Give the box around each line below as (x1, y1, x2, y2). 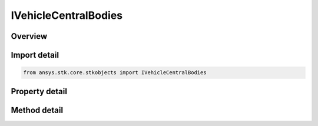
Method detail (11, 105, 64, 115)
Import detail (11, 50, 59, 60)
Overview (11, 31, 48, 41)
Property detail (11, 86, 68, 97)
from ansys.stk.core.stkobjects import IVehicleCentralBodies (23, 69, 207, 76)
